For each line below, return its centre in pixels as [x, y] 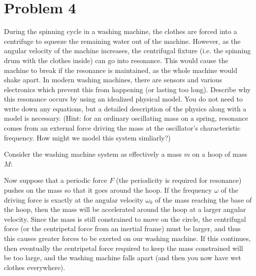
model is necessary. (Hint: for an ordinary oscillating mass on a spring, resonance [126, 118]
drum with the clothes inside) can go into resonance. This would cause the [116, 60]
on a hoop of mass [220, 154]
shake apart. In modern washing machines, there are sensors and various [113, 80]
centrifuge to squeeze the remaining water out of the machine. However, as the [122, 41]
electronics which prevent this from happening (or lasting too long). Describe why [128, 89]
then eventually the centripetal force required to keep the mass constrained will [124, 248]
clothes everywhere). [35, 267]
